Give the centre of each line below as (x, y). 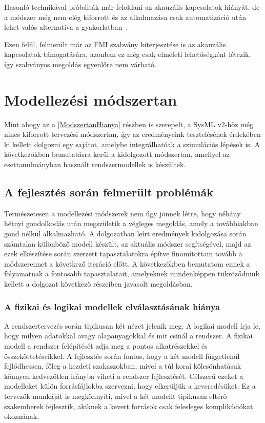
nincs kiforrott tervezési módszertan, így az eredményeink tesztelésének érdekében (132, 134)
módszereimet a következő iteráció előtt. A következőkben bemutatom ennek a (127, 263)
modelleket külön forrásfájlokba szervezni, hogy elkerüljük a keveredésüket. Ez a (130, 386)
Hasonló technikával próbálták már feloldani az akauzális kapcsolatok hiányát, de (132, 7)
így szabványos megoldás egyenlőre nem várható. (80, 64)
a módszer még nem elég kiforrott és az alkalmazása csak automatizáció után (125, 17)
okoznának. (22, 416)
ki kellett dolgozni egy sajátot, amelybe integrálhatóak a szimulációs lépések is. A (132, 144)
